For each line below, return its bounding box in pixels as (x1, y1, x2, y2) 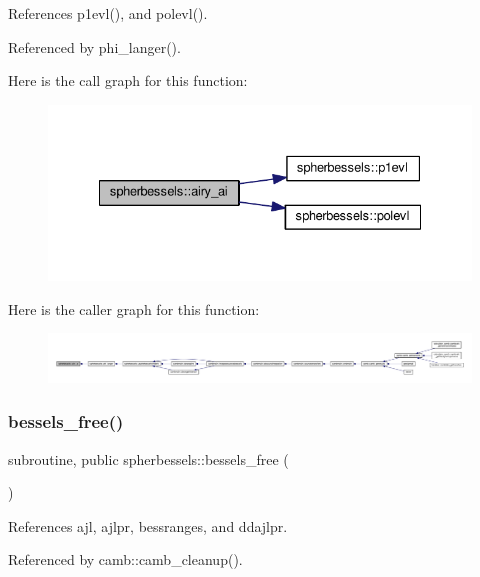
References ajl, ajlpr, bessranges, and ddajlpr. (8, 515, 288, 536)
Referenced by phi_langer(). (8, 36, 181, 57)
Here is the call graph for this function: (8, 70, 248, 91)
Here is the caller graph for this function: (8, 298, 260, 319)
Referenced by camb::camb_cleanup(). (8, 549, 243, 570)
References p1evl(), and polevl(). (8, 3, 208, 23)
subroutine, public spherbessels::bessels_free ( (8, 448, 289, 469)
